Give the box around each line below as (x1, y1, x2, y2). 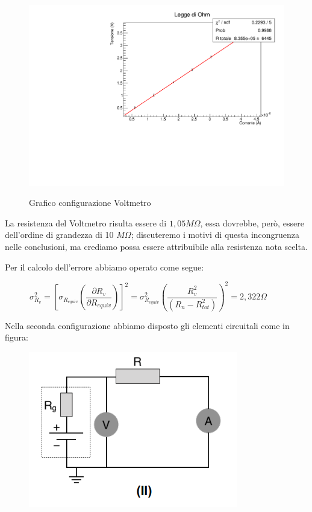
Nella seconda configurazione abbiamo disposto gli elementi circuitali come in (5, 319, 290, 331)
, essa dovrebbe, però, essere (200, 216, 304, 229)
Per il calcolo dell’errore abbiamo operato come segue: (5, 260, 204, 273)
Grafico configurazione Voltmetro (29, 196, 151, 209)
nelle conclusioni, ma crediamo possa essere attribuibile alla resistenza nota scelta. (5, 240, 308, 253)
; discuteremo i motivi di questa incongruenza (131, 228, 300, 241)
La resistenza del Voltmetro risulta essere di (5, 216, 167, 229)
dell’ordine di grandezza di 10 (5, 228, 114, 241)
